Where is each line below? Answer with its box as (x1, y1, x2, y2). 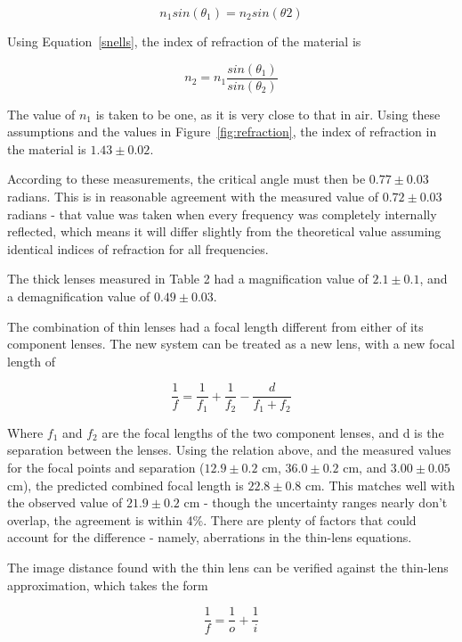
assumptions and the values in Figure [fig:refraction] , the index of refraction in (7, 122, 437, 141)
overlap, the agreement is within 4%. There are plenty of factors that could (7, 510, 417, 529)
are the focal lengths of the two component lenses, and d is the (101, 423, 444, 441)
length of (7, 351, 56, 370)
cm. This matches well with (304, 475, 456, 494)
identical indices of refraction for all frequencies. (7, 239, 269, 258)
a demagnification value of (7, 287, 150, 305)
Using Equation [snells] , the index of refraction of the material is (7, 32, 361, 50)
